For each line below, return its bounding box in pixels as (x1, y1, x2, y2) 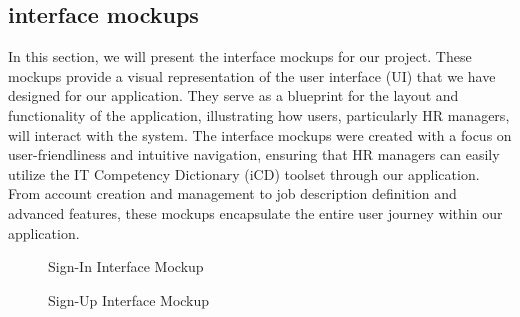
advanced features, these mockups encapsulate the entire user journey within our (8, 202, 503, 223)
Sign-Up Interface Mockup (48, 289, 210, 310)
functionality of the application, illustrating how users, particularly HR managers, (8, 104, 510, 125)
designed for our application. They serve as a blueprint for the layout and (8, 85, 459, 106)
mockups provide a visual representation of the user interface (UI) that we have (8, 65, 496, 86)
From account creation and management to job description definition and (8, 183, 457, 204)
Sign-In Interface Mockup (48, 256, 204, 277)
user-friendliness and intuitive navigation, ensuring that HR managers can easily (8, 144, 500, 165)
